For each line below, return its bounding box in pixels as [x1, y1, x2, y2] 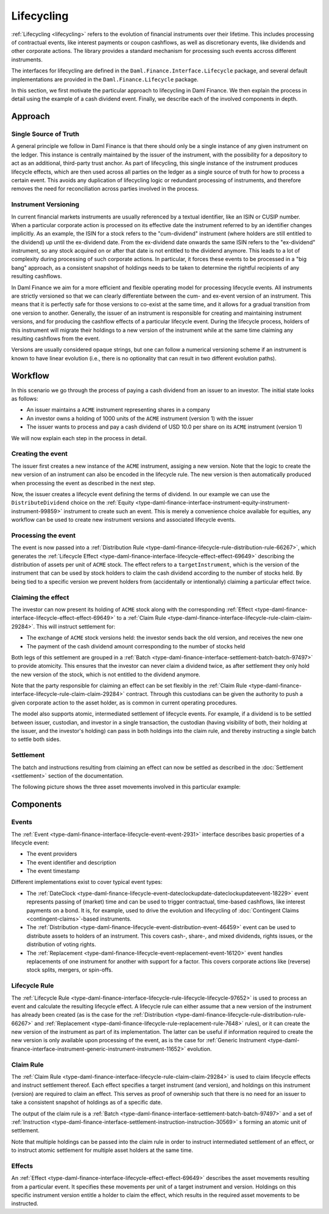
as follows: [11, 395, 39, 402]
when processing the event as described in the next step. [11, 479, 155, 486]
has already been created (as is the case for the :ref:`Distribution [11, 1011, 174, 1019]
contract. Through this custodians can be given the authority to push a [126, 690, 303, 698]
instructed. [11, 1200, 39, 1207]
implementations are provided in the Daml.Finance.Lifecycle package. [11, 75, 199, 83]
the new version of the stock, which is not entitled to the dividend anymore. [11, 670, 200, 678]
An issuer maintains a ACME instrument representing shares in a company [26, 406, 210, 413]
